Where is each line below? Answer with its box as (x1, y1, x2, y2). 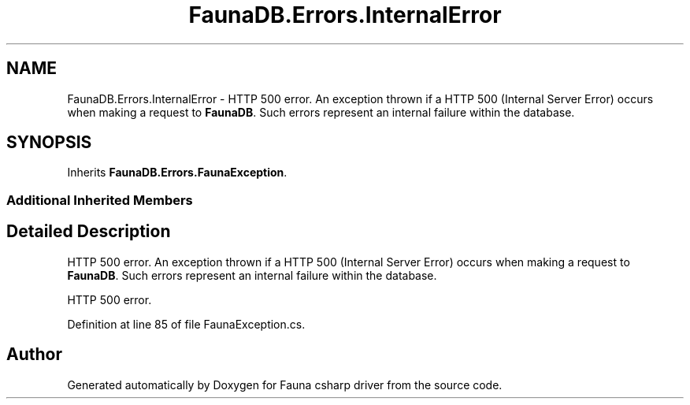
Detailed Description (6, 221, 171, 242)
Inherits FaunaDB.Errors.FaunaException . (67, 165, 287, 180)
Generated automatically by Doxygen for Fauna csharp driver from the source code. (67, 377, 503, 392)
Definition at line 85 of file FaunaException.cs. (67, 317, 306, 331)
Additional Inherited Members (6, 191, 193, 208)
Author (6, 344, 62, 365)
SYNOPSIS (6, 132, 92, 153)
